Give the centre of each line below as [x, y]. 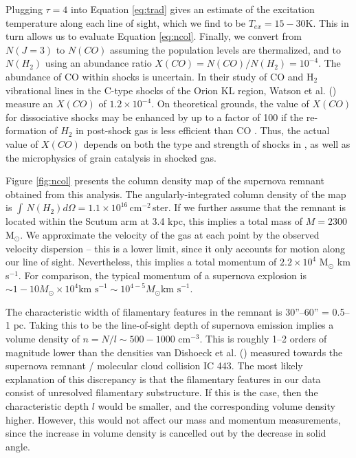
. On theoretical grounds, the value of [230, 103]
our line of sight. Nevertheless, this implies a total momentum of [141, 262]
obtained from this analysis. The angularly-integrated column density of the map [176, 194]
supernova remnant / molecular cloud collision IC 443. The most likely [154, 366]
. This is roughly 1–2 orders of [263, 339]
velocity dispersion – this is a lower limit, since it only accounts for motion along [176, 248]
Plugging [24, 9]
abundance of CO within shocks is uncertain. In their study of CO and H [160, 76]
